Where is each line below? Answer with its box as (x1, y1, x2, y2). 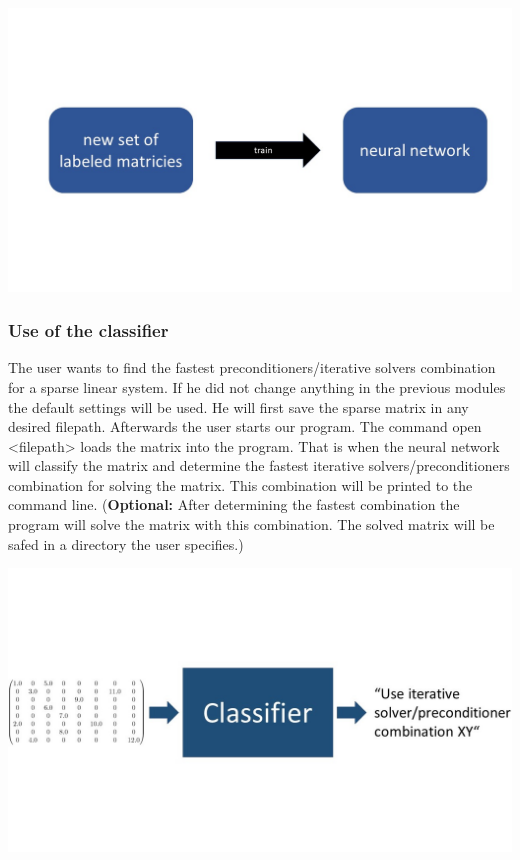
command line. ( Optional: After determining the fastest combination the (8, 494, 460, 515)
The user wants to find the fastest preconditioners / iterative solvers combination (8, 357, 496, 378)
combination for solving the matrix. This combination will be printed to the (8, 474, 473, 495)
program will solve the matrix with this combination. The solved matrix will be (8, 514, 495, 535)
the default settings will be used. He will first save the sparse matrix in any (8, 396, 469, 417)
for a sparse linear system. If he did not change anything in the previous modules (8, 376, 506, 397)
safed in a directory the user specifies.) (8, 533, 244, 554)
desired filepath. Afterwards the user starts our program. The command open (8, 416, 482, 437)
